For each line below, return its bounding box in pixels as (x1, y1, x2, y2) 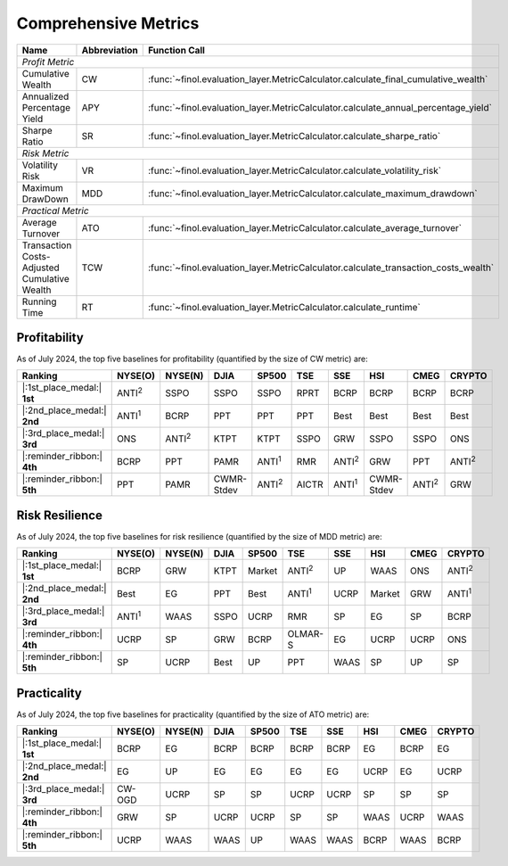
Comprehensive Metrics (16, 13, 200, 33)
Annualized (21, 90, 70, 103)
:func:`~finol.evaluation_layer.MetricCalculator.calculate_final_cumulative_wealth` (147, 72, 488, 85)
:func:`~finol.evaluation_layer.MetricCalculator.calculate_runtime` (147, 301, 421, 313)
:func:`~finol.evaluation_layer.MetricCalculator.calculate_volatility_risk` (147, 164, 441, 177)
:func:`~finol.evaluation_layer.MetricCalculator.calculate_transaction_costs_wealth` (147, 261, 495, 274)
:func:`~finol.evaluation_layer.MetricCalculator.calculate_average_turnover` (147, 221, 463, 234)
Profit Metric (21, 55, 75, 68)
